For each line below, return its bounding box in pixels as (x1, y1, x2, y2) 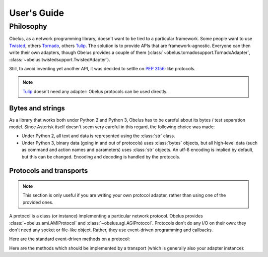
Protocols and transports (9, 166, 88, 175)
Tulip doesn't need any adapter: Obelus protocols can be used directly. (22, 88, 168, 94)
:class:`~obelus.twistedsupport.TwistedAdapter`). (9, 56, 110, 62)
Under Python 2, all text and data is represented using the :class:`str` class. (21, 133, 176, 139)
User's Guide (9, 7, 65, 18)
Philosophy (9, 22, 47, 31)
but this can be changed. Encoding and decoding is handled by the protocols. (21, 154, 181, 159)
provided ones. (22, 199, 54, 205)
